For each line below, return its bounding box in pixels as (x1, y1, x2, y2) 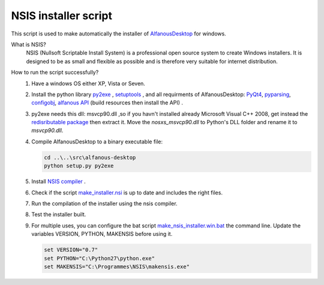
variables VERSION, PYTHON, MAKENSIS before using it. (31, 230, 173, 238)
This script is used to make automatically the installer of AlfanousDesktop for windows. (11, 30, 226, 37)
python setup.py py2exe (44, 163, 114, 169)
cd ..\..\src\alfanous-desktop (44, 154, 136, 161)
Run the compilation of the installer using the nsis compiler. (31, 200, 178, 207)
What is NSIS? (11, 41, 46, 48)
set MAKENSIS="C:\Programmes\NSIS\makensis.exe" (44, 263, 190, 270)
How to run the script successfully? (11, 69, 99, 76)
